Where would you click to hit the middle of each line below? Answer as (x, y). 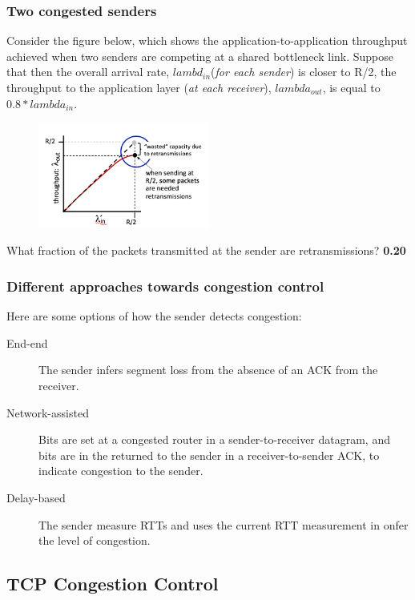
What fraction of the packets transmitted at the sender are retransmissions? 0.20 (206, 250)
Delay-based (36, 497)
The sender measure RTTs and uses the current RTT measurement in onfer (224, 524)
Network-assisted (48, 412)
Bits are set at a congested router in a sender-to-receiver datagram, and (214, 439)
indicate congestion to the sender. (121, 471)
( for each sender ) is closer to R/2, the (304, 72)
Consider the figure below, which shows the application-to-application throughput (207, 40)
